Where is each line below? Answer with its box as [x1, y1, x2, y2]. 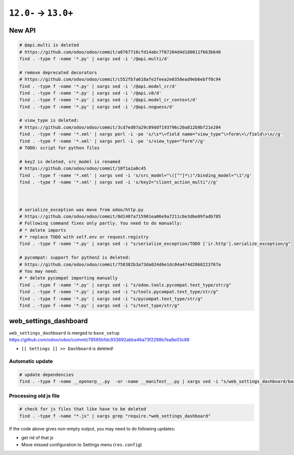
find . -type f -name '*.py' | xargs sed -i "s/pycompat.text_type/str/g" [19, 296, 203, 301]
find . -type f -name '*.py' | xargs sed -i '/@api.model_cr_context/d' [19, 97, 198, 103]
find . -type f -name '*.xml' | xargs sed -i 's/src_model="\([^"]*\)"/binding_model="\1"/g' [19, 172, 252, 178]
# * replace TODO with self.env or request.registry [19, 234, 149, 240]
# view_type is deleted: [19, 118, 79, 123]
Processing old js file [9, 392, 60, 399]
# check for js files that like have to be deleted [19, 407, 147, 412]
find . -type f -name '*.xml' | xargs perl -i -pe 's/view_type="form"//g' [19, 138, 206, 144]
